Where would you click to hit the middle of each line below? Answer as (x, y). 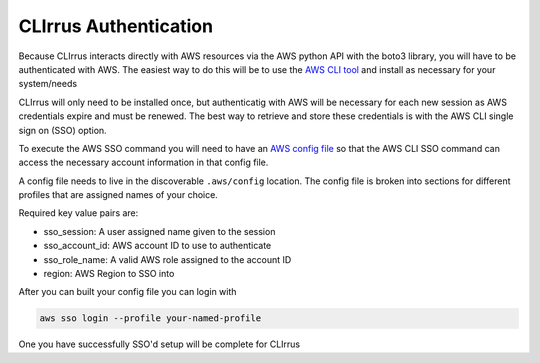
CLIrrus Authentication (116, 26)
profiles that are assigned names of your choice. (118, 195)
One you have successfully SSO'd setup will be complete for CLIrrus (159, 344)
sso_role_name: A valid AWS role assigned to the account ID (167, 259)
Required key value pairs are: (78, 213)
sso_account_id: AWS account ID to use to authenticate (157, 246)
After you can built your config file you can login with (127, 292)
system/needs (48, 84)
